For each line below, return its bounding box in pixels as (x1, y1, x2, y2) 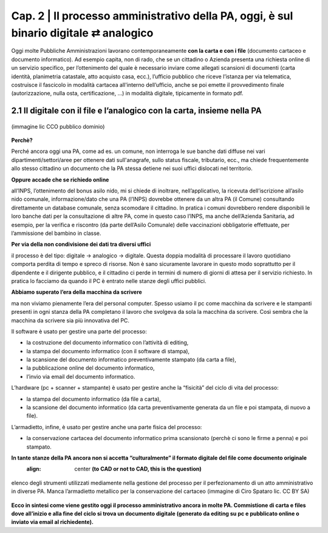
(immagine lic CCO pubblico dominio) (11, 123, 105, 130)
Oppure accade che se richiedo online (11, 176, 109, 183)
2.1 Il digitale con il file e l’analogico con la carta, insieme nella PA (11, 106, 262, 116)
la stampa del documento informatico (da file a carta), (26, 395, 161, 402)
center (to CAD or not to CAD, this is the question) (74, 465, 202, 473)
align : (26, 465, 41, 473)
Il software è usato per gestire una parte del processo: (11, 328, 147, 335)
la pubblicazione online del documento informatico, (26, 364, 155, 372)
